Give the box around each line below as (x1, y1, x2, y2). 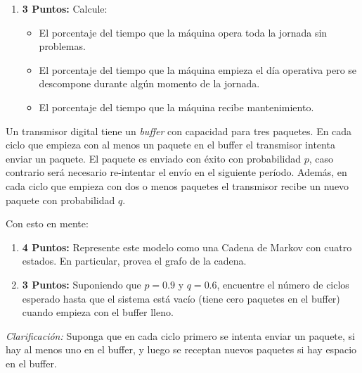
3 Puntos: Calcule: (22, 1, 108, 15)
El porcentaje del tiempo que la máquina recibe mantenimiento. (39, 99, 314, 114)
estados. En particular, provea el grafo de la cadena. (22, 253, 247, 268)
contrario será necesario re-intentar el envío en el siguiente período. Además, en (6, 165, 347, 179)
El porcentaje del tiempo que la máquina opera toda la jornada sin (39, 25, 328, 39)
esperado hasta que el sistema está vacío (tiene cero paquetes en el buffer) (22, 291, 340, 305)
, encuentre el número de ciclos (216, 277, 349, 291)
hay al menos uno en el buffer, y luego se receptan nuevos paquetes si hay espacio (6, 342, 357, 357)
